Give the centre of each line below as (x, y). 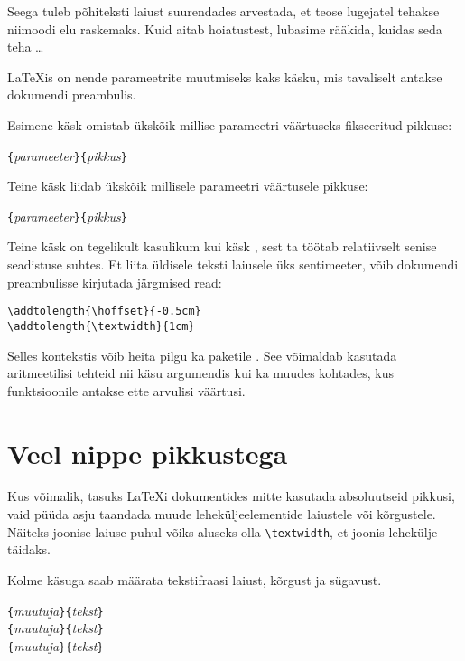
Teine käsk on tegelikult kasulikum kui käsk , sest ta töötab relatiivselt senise (222, 246)
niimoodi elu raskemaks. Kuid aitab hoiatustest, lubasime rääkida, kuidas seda (225, 28)
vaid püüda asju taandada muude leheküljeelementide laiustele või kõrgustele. (222, 514)
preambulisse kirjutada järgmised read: (115, 282)
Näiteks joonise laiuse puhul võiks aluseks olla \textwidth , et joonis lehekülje (223, 531)
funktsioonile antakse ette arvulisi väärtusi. (126, 390)
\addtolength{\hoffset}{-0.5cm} (104, 312)
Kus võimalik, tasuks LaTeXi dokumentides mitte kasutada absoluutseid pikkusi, (231, 496)
